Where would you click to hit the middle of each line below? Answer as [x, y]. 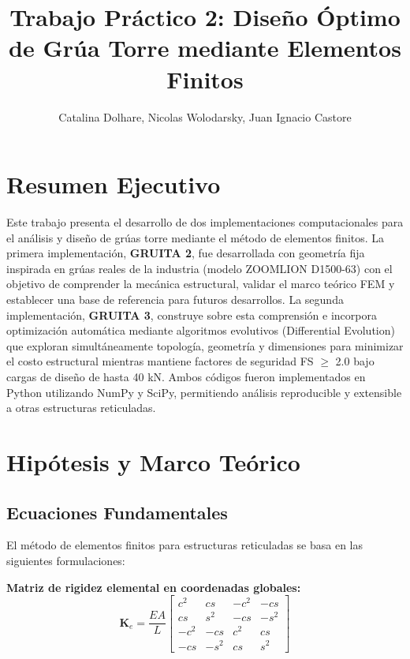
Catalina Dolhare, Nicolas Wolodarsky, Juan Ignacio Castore [205, 116]
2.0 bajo [355, 361]
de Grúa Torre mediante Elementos [205, 48]
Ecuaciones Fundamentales [117, 512]
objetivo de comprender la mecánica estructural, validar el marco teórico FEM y [201, 284]
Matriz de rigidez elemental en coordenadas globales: [154, 587]
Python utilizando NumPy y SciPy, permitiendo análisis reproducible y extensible [204, 392]
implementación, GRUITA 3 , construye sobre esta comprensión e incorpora [192, 315]
